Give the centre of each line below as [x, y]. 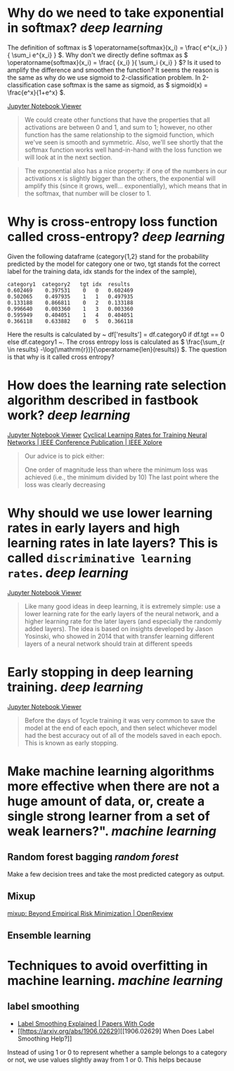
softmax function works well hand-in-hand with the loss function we [123, 149]
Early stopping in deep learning [100, 672]
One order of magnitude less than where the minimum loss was [116, 470]
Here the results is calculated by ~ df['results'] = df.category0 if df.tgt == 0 [116, 334]
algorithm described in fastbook [103, 400]
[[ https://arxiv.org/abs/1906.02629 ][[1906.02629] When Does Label [116, 1031]
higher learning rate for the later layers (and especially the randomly [123, 621]
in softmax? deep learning [85, 28]
